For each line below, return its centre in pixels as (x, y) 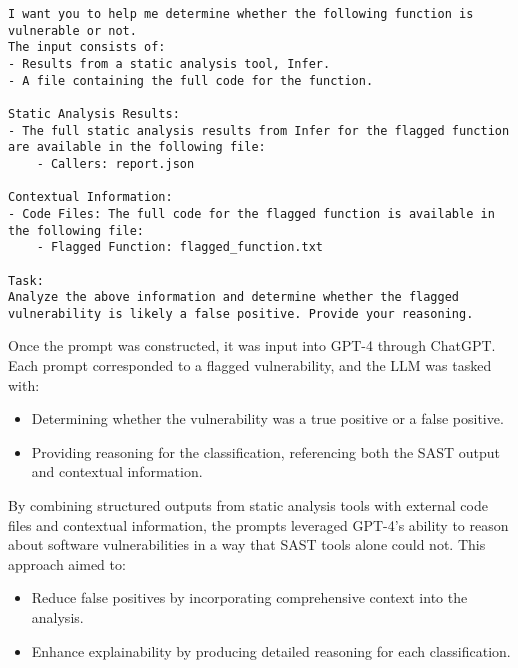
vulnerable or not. (72, 30)
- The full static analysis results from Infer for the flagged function (259, 130)
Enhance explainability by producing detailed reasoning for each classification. (271, 650)
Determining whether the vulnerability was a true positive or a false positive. (267, 418)
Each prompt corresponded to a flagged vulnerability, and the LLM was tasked (250, 365)
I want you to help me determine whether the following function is (241, 14)
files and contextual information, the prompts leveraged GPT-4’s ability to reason (258, 524)
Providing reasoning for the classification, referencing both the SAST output (265, 451)
